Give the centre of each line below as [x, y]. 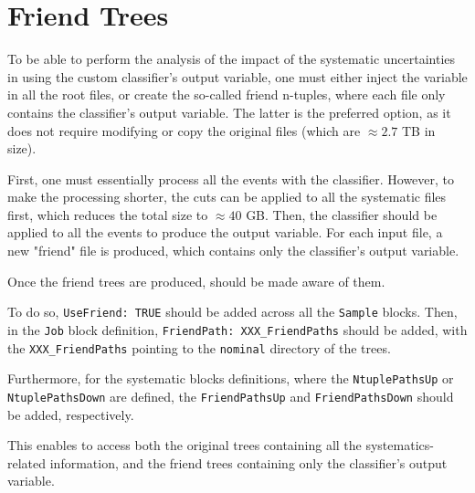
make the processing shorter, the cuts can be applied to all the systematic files [227, 197]
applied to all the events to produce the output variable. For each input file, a [225, 232]
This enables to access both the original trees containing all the [185, 445]
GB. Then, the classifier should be [342, 214]
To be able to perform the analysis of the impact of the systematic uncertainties [232, 59]
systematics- [400, 445]
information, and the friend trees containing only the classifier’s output [248, 462]
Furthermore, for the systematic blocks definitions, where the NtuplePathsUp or [231, 378]
